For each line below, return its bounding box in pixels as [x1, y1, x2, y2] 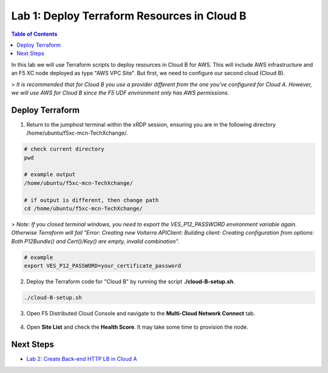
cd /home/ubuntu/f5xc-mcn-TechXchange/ [24, 205, 143, 212]
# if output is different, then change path [24, 197, 159, 203]
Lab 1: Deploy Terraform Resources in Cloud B [11, 9, 247, 22]
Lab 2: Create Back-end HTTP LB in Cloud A [26, 355, 137, 363]
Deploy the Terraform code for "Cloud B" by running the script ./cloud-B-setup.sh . [26, 278, 235, 285]
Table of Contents [11, 30, 58, 38]
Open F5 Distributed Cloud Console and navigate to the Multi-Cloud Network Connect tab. [26, 310, 255, 317]
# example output [24, 171, 76, 178]
